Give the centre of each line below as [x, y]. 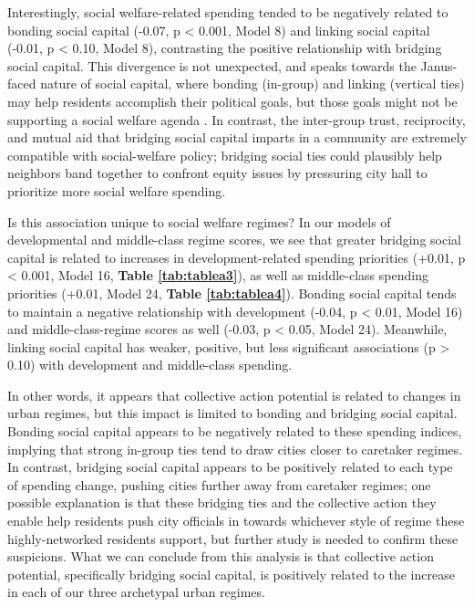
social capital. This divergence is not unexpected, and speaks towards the [212, 65]
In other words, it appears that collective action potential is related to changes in [234, 395]
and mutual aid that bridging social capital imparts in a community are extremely [237, 137]
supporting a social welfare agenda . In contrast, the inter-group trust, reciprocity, [237, 119]
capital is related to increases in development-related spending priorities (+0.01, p [237, 257]
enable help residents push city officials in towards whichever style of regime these [236, 521]
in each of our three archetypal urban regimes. [136, 592]
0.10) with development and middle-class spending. [150, 365]
